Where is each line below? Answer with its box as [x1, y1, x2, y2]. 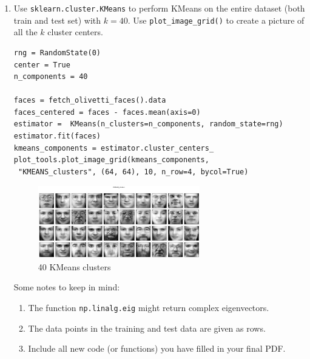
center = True [13, 60, 70, 69]
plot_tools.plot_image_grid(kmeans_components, [13, 156, 209, 165]
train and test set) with [13, 13, 101, 26]
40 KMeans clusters [38, 260, 111, 273]
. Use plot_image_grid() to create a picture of [127, 13, 305, 26]
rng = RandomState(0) [13, 48, 101, 57]
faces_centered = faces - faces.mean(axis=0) [13, 108, 201, 117]
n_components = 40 [13, 72, 88, 81]
